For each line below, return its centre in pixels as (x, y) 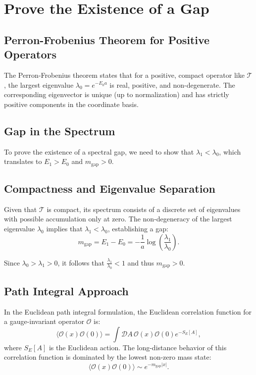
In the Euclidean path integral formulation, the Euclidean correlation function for (128, 311)
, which (230, 151)
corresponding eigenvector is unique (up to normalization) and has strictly (117, 94)
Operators (30, 54)
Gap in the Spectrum (60, 131)
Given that (21, 209)
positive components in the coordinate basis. (71, 104)
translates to (23, 161)
